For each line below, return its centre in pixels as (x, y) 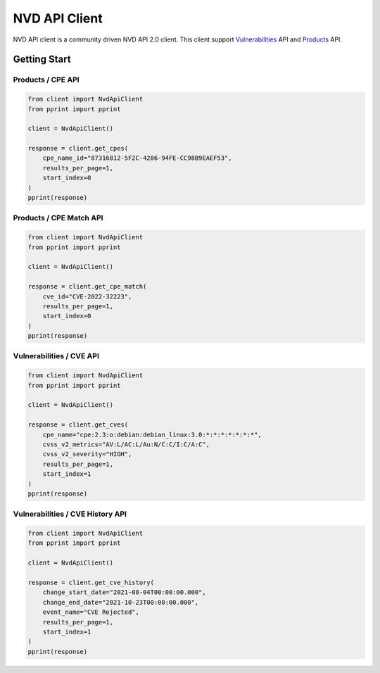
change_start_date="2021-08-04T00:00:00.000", (125, 592)
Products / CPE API (46, 80)
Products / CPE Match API (58, 218)
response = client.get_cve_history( (91, 582)
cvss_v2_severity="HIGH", (87, 454)
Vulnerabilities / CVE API (56, 356)
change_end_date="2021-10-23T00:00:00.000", (121, 602)
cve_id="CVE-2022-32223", (87, 296)
